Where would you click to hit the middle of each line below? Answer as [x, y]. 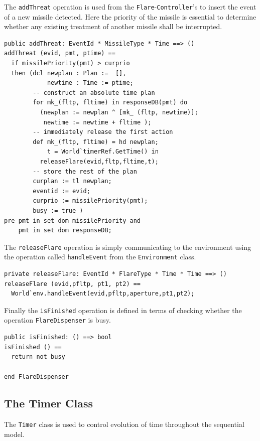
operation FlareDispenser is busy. [57, 320]
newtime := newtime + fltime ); [97, 122]
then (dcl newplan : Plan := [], [69, 73]
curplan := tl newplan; [72, 181]
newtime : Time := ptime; [90, 83]
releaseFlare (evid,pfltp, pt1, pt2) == [73, 284]
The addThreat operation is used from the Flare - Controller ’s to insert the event [130, 7]
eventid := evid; [61, 191]
